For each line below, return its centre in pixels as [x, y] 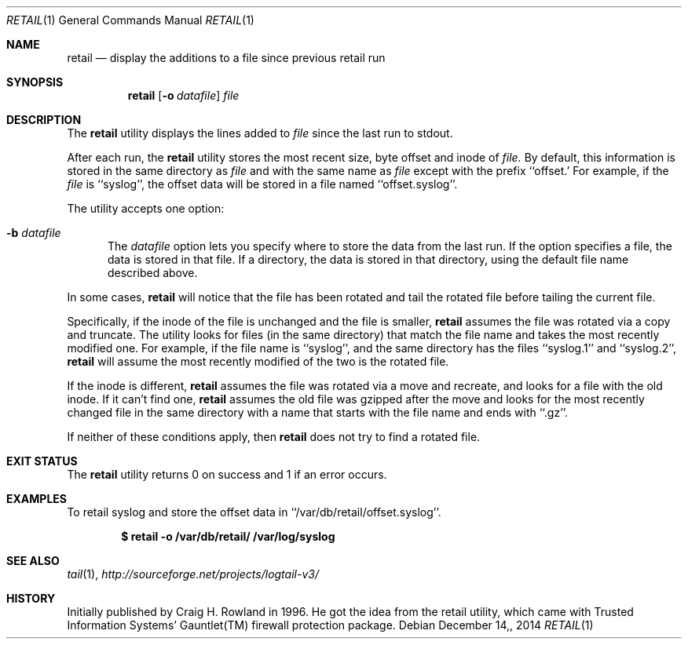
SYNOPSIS [35, 82]
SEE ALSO [33, 561]
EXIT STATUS [42, 461]
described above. [153, 273]
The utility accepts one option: [146, 208]
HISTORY [31, 598]
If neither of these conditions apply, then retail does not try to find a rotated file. [274, 437]
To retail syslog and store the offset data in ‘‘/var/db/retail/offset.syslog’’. [254, 512]
